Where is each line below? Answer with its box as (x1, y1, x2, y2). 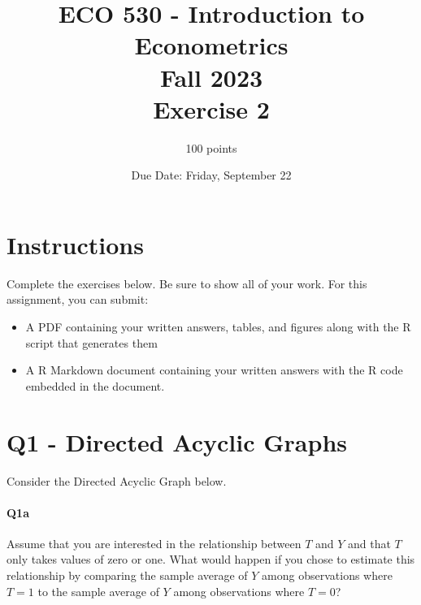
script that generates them (25, 334, 158, 351)
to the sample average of (37, 582, 159, 599)
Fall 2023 (159, 60, 263, 93)
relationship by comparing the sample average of (7, 567, 248, 584)
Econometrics (134, 28, 289, 62)
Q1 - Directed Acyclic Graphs (7, 425, 347, 458)
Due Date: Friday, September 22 (131, 166, 292, 184)
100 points (185, 139, 237, 156)
